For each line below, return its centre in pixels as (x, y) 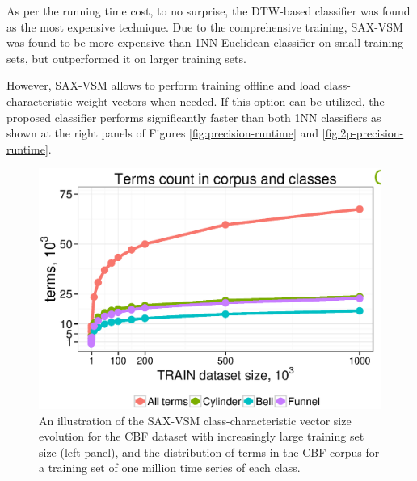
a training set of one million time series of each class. (170, 468)
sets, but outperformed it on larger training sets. (126, 58)
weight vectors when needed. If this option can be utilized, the (230, 101)
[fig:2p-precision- (363, 133)
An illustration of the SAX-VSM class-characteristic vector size (195, 420)
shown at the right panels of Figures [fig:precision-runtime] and (163, 133)
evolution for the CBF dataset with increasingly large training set (202, 436)
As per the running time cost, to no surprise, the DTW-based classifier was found (208, 11)
